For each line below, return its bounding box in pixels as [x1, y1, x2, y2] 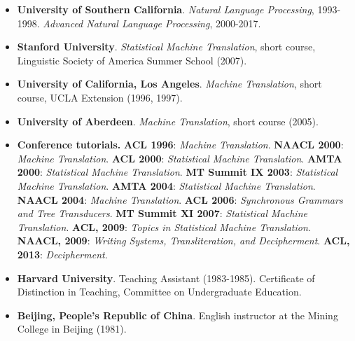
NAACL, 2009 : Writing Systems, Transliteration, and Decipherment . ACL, [17, 233, 350, 248]
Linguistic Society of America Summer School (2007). [17, 53, 247, 67]
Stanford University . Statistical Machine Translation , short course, [17, 39, 316, 54]
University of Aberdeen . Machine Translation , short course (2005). [17, 113, 319, 128]
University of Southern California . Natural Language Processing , [17, 2, 314, 16]
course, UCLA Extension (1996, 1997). [17, 90, 183, 104]
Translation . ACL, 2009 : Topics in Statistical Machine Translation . [17, 219, 311, 234]
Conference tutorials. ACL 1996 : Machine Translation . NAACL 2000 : [17, 137, 344, 152]
